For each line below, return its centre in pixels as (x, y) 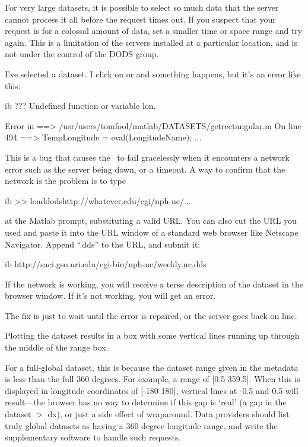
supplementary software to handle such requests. (93, 437)
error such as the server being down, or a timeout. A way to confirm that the (145, 169)
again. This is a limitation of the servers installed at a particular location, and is (151, 42)
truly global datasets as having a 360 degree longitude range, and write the (141, 425)
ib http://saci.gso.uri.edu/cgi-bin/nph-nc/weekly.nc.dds (106, 264)
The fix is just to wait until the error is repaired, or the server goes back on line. (151, 315)
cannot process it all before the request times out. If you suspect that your (140, 19)
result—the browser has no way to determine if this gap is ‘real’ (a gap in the (146, 402)
